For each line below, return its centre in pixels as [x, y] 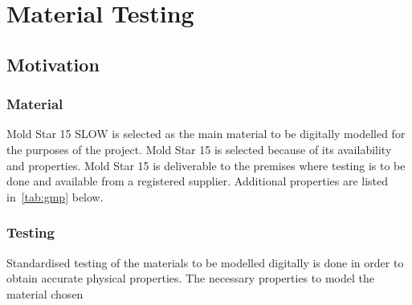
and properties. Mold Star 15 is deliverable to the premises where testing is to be [206, 165]
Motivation [53, 64]
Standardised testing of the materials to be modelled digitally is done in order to [205, 262]
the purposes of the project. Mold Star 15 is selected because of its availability [199, 149]
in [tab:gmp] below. [55, 196]
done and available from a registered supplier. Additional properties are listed [198, 181]
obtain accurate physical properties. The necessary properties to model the [190, 278]
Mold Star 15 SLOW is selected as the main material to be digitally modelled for [206, 134]
